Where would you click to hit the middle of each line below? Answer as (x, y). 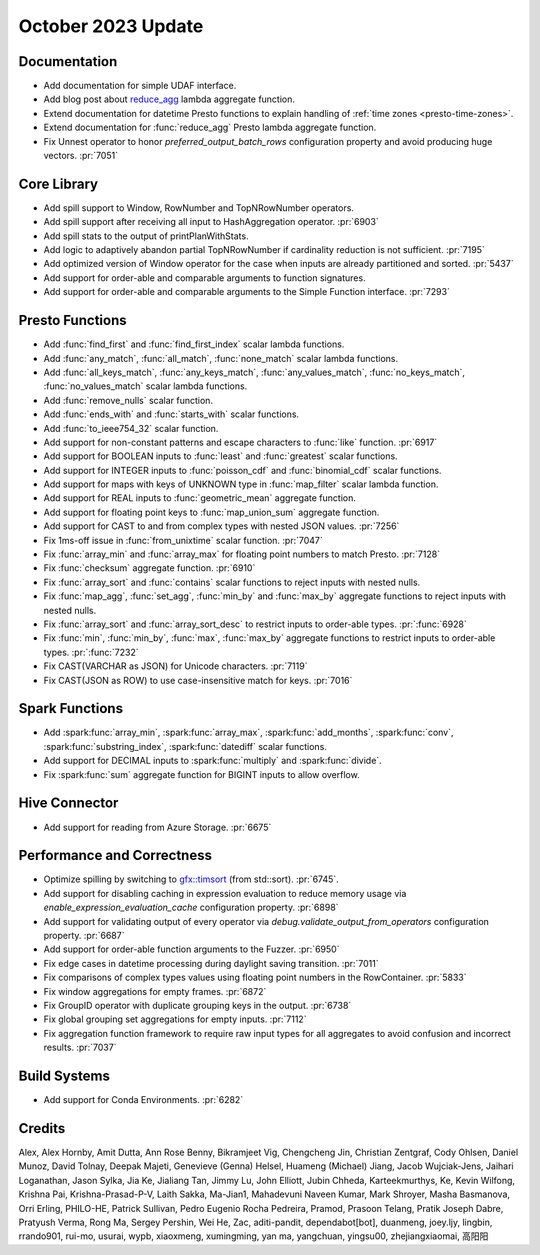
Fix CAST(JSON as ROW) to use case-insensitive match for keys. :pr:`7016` (198, 680)
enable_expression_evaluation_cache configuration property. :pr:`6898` (191, 907)
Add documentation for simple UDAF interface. (140, 86)
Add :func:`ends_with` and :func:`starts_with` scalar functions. (171, 414)
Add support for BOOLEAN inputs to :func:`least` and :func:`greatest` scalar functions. (221, 456)
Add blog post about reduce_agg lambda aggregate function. (169, 99)
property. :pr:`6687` (84, 935)
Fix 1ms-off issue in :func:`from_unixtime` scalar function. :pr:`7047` (183, 540)
